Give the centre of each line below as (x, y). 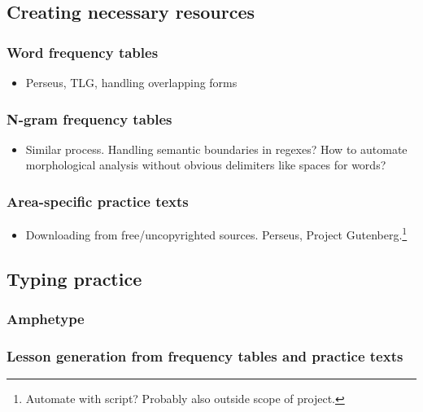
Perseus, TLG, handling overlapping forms (131, 82)
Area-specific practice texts (98, 201)
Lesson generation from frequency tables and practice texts (205, 356)
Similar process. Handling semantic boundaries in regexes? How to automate (216, 149)
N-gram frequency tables (89, 118)
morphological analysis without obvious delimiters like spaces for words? (206, 165)
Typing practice (74, 278)
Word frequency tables (83, 52)
